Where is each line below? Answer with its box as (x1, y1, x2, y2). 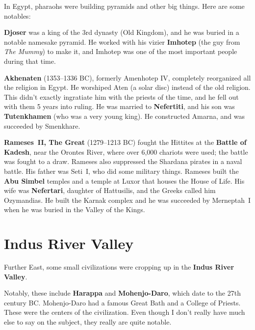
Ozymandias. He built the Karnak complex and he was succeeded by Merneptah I (4, 194, 251, 205)
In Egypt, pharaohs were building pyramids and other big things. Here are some (4, 1, 245, 11)
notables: (4, 10, 31, 21)
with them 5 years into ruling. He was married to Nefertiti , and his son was (4, 101, 235, 111)
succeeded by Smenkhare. (4, 120, 80, 131)
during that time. (4, 55, 56, 66)
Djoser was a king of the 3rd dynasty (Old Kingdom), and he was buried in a (4, 27, 239, 37)
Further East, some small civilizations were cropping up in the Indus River (4, 262, 234, 272)
